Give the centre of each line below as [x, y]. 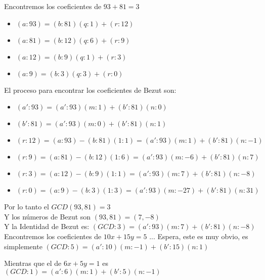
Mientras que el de [33, 263]
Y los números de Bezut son [48, 216]
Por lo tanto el [27, 207]
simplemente [23, 246]
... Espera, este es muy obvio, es [199, 236]
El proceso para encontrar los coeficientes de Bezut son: [90, 90]
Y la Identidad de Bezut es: [47, 226]
